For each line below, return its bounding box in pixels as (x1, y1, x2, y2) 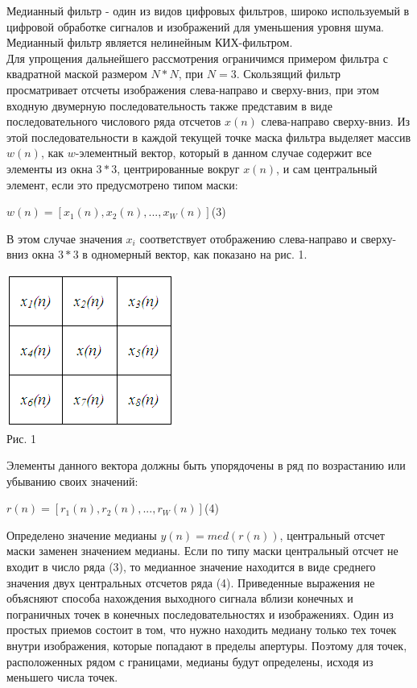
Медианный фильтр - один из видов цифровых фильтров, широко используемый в (6, 2, 410, 19)
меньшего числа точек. (6, 669, 118, 686)
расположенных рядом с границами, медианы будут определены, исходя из (6, 653, 374, 669)
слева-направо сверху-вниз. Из (261, 113, 411, 130)
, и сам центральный (276, 160, 378, 176)
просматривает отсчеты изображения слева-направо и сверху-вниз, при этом (6, 81, 379, 97)
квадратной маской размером (6, 65, 147, 82)
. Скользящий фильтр (236, 65, 341, 82)
